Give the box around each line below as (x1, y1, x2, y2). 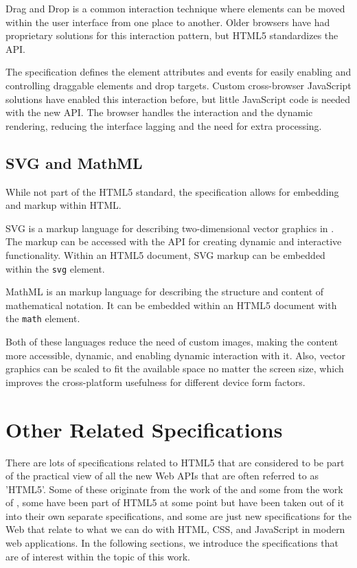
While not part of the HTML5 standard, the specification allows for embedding (5, 184, 339, 198)
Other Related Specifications (5, 415, 283, 443)
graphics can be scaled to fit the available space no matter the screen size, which (5, 361, 344, 376)
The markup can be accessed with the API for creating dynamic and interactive (5, 234, 342, 249)
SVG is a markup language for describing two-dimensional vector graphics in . (5, 220, 334, 235)
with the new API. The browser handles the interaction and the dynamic (5, 105, 313, 120)
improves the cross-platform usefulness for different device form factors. (5, 374, 306, 389)
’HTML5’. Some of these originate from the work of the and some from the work (5, 481, 343, 496)
